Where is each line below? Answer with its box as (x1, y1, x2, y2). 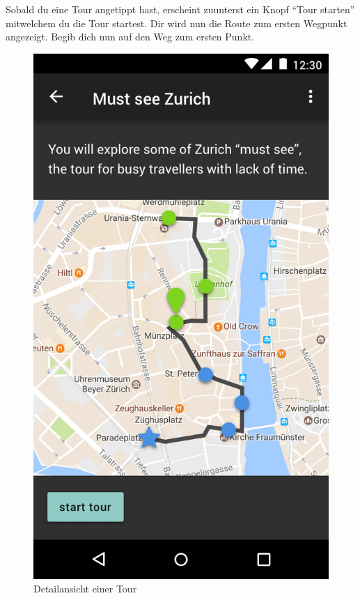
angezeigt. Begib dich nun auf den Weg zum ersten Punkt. (6, 29, 255, 44)
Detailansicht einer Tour (33, 581, 137, 596)
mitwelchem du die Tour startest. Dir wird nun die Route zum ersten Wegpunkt (6, 15, 347, 30)
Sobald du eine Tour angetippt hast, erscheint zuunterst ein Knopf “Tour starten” (6, 2, 355, 16)
